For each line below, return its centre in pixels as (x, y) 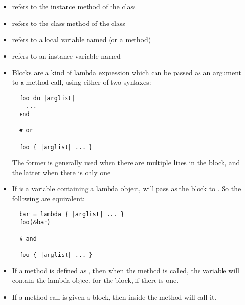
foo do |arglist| (47, 98)
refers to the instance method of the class (74, 6)
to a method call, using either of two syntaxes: (81, 82)
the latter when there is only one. (62, 172)
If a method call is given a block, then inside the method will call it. (114, 296)
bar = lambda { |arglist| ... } (72, 214)
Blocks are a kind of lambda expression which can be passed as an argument (126, 72)
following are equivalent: (48, 198)
